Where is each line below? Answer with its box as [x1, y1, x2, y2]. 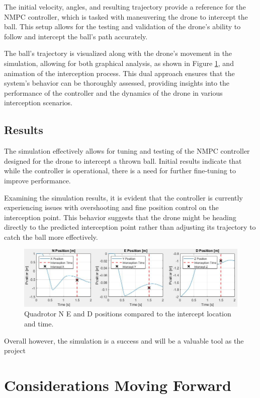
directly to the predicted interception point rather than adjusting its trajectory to [4, 222, 256, 232]
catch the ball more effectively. [4, 231, 98, 242]
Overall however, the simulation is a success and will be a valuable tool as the [4, 335, 244, 346]
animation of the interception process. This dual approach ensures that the [4, 68, 235, 78]
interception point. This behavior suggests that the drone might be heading [4, 212, 236, 222]
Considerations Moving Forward [4, 375, 231, 395]
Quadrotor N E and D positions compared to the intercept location [24, 308, 231, 319]
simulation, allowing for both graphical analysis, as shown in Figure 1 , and [4, 57, 234, 68]
